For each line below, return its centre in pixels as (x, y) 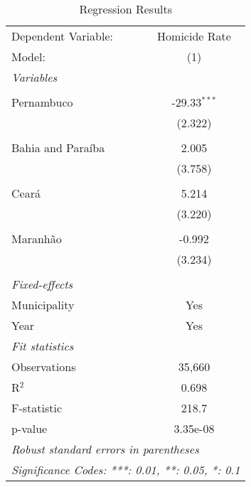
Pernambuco (42, 102)
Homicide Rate (194, 36)
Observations (44, 366)
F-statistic (37, 408)
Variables (34, 77)
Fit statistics (43, 346)
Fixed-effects (42, 284)
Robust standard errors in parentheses (105, 449)
